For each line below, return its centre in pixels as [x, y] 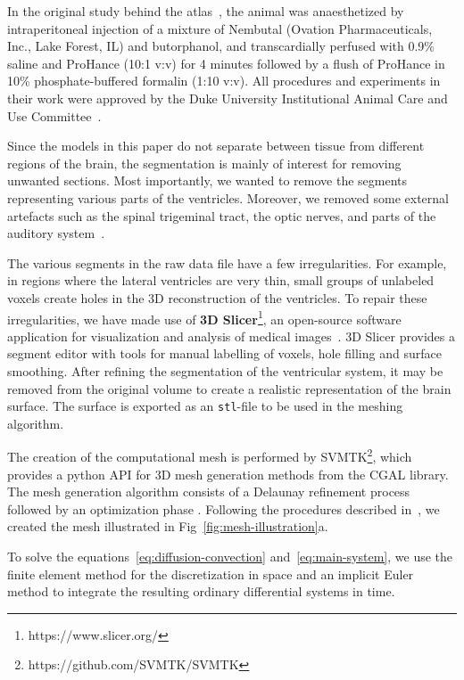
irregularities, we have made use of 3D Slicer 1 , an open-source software [204, 317]
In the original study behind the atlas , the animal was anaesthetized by [206, 11]
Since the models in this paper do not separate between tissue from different [216, 146]
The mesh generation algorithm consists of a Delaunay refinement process [209, 492]
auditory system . [56, 233]
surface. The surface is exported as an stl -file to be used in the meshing [205, 406]
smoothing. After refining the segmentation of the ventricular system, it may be [225, 370]
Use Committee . [54, 115]
